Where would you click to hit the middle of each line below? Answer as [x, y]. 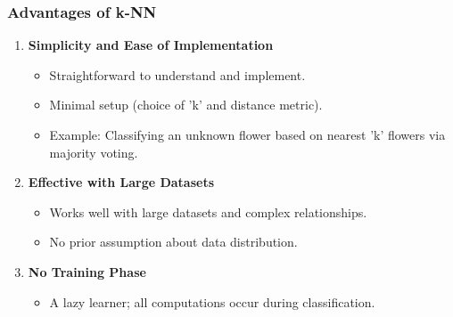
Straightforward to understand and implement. [177, 74]
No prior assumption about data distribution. [173, 242]
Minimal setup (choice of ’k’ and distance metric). [186, 105]
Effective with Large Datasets [121, 182]
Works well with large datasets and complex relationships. [208, 211]
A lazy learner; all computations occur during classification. [212, 301]
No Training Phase [87, 271]
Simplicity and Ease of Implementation [151, 45]
